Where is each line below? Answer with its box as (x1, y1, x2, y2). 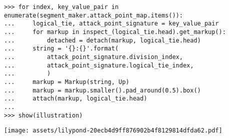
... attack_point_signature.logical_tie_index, (4, 61, 194, 69)
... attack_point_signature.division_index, (4, 53, 183, 60)
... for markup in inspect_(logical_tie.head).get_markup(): (4, 28, 226, 35)
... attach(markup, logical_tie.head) (4, 95, 147, 102)
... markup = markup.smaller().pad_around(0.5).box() (4, 86, 201, 94)
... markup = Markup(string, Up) (4, 78, 129, 85)
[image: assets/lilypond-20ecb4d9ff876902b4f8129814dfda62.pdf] (4, 127, 222, 134)
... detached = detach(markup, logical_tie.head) (4, 36, 201, 44)
